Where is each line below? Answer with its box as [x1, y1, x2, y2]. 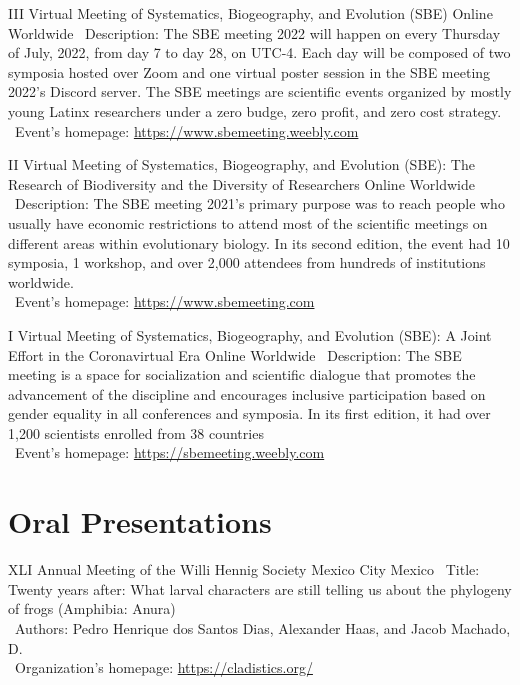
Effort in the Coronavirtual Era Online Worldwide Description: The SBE [8, 344, 462, 365]
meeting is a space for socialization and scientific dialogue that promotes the [8, 364, 476, 385]
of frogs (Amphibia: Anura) [8, 598, 176, 619]
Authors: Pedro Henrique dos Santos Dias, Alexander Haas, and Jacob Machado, [14, 617, 511, 638]
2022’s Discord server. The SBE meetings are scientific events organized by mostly [8, 81, 512, 102]
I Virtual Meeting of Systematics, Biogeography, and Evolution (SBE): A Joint [8, 324, 492, 345]
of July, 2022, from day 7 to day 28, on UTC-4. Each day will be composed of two [8, 42, 511, 63]
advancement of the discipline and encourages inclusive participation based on [8, 383, 486, 404]
